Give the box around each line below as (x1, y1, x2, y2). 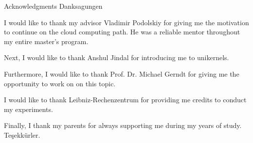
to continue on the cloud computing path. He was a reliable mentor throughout (4, 27, 240, 37)
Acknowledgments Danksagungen (4, 1, 103, 11)
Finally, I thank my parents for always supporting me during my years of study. (4, 120, 242, 130)
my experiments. (4, 104, 53, 114)
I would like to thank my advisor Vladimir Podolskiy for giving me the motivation (4, 17, 249, 27)
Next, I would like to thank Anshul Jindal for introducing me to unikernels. (4, 52, 229, 63)
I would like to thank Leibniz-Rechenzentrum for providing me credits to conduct (4, 95, 247, 105)
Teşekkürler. (4, 129, 40, 140)
